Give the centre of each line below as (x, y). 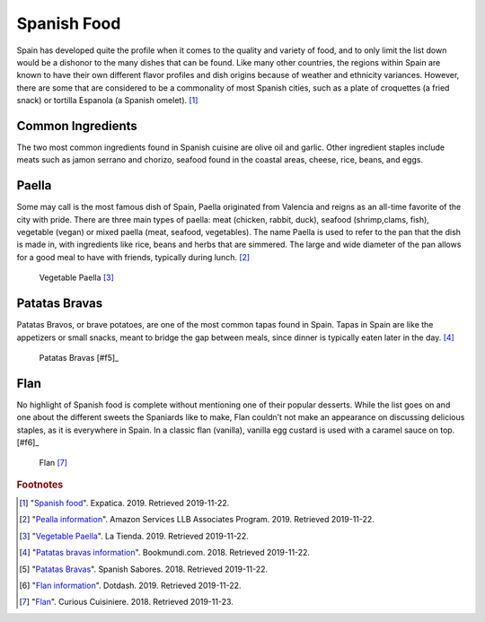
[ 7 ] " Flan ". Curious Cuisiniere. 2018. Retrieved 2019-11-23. (126, 602)
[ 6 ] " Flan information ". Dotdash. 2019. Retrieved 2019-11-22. (130, 586)
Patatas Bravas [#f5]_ (79, 357)
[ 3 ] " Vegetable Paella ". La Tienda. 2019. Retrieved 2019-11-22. (134, 536)
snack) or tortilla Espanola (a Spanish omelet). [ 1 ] (107, 101)
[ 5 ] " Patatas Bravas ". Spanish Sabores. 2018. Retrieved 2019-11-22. (144, 569)
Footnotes (40, 485)
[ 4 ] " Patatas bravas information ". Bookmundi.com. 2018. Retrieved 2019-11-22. (164, 553)
